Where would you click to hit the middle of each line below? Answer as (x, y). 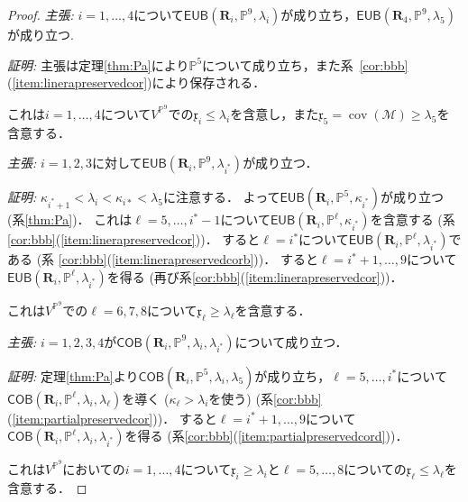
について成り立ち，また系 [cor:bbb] (305, 64)
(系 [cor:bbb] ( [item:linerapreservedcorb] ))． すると (177, 259)
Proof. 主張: (41, 14)
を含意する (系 (413, 219)
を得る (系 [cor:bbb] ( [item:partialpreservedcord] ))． (266, 436)
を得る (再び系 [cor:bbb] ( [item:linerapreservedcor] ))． (255, 276)
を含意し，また (275, 113)
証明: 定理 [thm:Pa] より (73, 375)
